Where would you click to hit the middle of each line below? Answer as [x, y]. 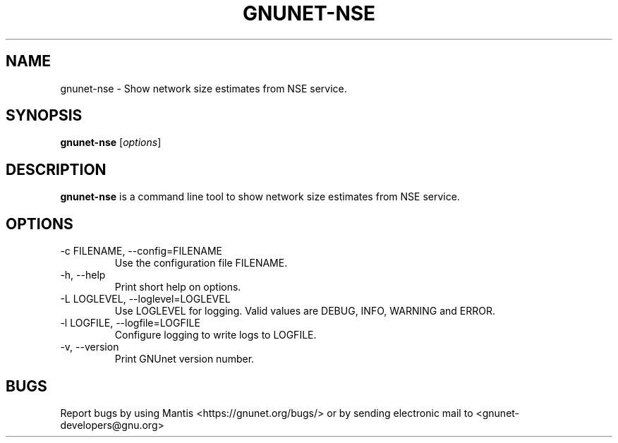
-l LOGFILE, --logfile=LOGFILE [130, 323]
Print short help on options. [178, 287]
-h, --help [83, 275]
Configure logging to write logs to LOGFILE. [216, 335]
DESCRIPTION [56, 169]
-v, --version [90, 347]
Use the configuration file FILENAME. [201, 263]
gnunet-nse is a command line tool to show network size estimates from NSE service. [260, 197]
